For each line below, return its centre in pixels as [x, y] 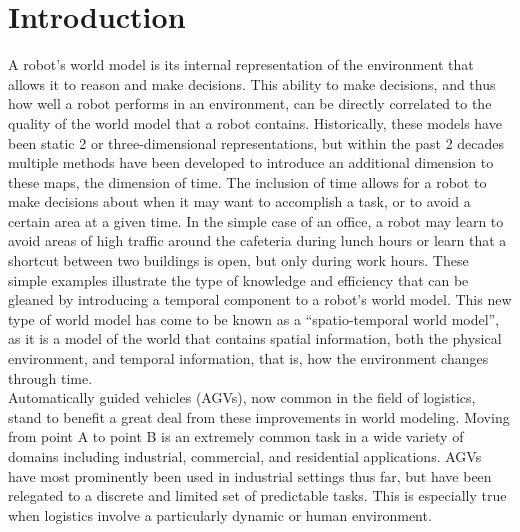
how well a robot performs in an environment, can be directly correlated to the [250, 103]
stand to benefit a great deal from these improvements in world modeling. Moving [259, 416]
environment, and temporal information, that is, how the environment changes [248, 358]
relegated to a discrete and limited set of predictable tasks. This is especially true [257, 495]
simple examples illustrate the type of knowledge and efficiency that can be [238, 279]
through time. [50, 377]
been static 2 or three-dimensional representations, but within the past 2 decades [256, 142]
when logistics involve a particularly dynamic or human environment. [220, 514]
